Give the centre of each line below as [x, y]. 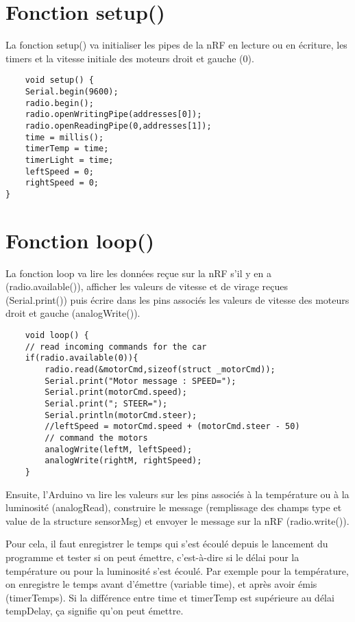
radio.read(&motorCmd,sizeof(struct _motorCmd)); [160, 370]
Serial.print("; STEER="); [106, 403]
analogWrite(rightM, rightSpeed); [123, 461]
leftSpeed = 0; [59, 171]
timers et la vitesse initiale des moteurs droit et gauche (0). [130, 58]
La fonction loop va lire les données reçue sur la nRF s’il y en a [138, 273]
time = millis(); [64, 137]
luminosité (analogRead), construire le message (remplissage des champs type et [174, 507]
